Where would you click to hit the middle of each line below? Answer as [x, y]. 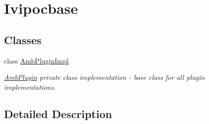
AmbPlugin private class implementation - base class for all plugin [104, 77]
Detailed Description [58, 113]
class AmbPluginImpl [36, 60]
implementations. [30, 87]
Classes [23, 39]
